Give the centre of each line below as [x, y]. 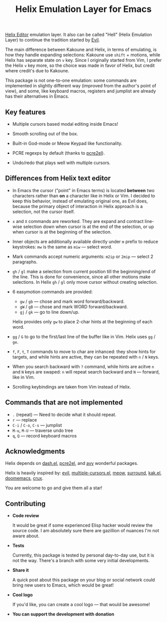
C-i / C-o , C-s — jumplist [37, 425]
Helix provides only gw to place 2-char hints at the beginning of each [82, 321]
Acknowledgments [35, 452]
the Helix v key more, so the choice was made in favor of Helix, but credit [80, 65]
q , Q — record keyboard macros [44, 435]
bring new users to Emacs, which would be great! [63, 585]
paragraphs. [25, 262]
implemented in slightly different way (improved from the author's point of [81, 86]
